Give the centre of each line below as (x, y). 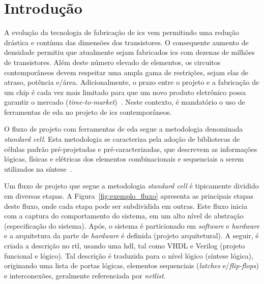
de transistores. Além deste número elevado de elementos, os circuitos (112, 62)
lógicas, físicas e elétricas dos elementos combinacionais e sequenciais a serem (124, 159)
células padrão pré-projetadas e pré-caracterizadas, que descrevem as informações (131, 149)
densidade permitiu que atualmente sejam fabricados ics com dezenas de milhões (129, 52)
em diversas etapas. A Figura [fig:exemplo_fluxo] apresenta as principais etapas (129, 196)
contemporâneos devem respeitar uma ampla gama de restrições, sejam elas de (126, 72)
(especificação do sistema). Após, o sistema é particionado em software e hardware (132, 225)
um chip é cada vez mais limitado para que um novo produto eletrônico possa (125, 92)
